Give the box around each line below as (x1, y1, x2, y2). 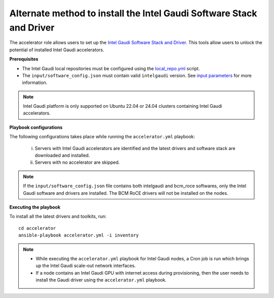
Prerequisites (9, 56, 39, 62)
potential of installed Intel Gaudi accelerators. (9, 46, 105, 53)
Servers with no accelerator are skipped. (35, 159, 120, 165)
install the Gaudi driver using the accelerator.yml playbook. (36, 277, 167, 283)
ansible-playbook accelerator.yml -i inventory (18, 232, 139, 239)
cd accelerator (18, 225, 56, 231)
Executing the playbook (9, 204, 61, 210)
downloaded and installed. (35, 153, 90, 159)
